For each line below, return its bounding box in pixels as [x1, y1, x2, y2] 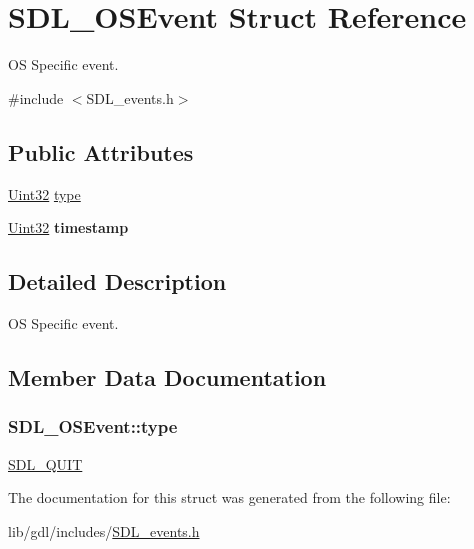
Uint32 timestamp [8, 217, 129, 238]
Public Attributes [8, 136, 194, 167]
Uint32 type [8, 183, 81, 204]
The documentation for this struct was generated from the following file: [8, 487, 451, 508]
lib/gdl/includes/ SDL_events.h [8, 520, 200, 541]
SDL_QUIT [8, 453, 83, 474]
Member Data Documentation [8, 361, 327, 392]
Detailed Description [8, 266, 227, 297]
